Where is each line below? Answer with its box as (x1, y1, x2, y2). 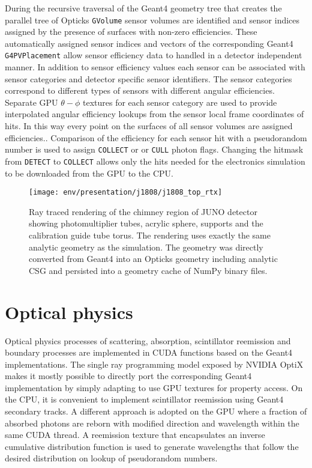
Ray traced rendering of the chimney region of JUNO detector (29, 205, 257, 217)
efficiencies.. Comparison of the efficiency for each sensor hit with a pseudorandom (5, 131, 307, 144)
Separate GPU (5, 96, 58, 108)
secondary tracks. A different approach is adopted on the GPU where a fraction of (5, 405, 307, 418)
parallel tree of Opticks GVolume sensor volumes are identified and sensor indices (5, 13, 300, 26)
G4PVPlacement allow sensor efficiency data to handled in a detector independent (5, 49, 302, 61)
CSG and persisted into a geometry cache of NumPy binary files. (29, 264, 268, 276)
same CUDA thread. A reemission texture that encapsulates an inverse (5, 428, 265, 441)
